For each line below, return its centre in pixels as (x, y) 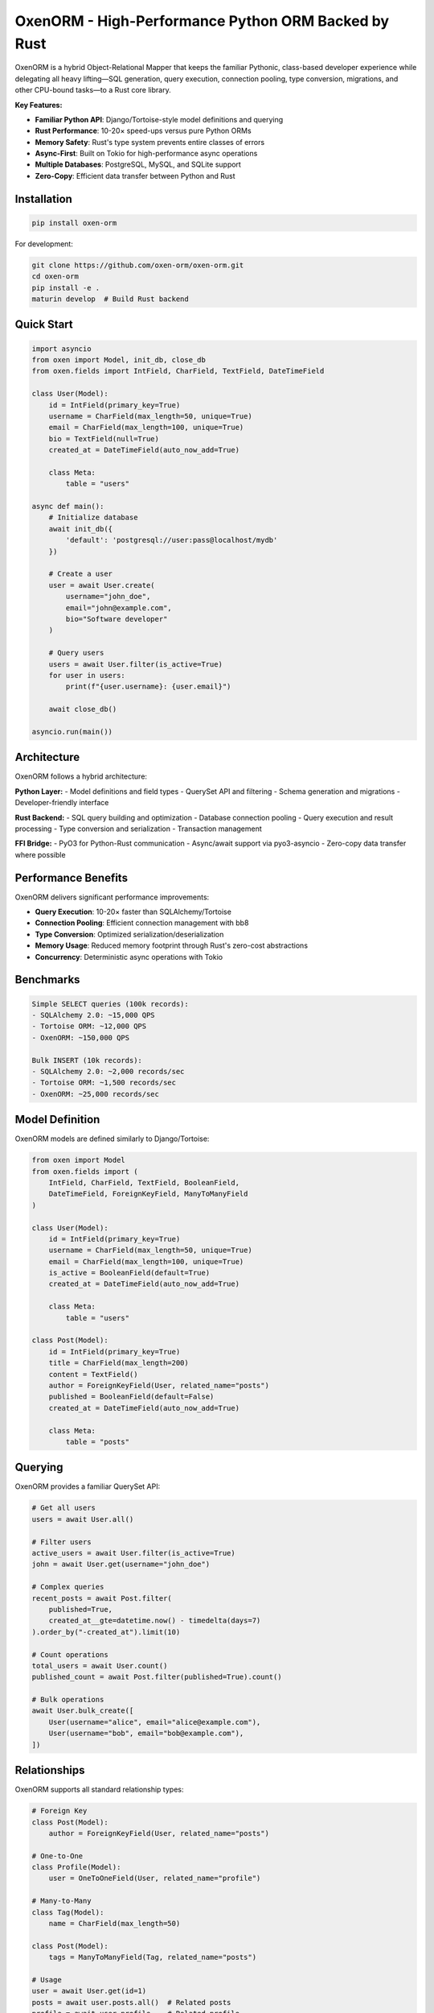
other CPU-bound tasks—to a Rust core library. (93, 90)
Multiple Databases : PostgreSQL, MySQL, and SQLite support (138, 164)
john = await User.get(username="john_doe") (121, 1565)
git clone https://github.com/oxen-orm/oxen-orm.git (138, 265)
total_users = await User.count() (100, 1666)
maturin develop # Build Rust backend (110, 299)
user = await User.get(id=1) (89, 1991)
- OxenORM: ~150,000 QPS (81, 1038)
